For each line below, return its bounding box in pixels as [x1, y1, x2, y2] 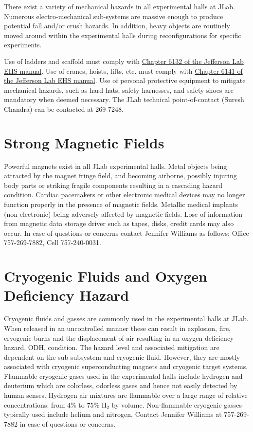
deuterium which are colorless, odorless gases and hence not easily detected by [4, 380, 237, 391]
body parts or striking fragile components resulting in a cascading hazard [4, 180, 223, 190]
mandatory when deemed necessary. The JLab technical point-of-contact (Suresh [4, 94, 244, 104]
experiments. [4, 40, 42, 50]
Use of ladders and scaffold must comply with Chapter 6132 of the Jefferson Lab [4, 56, 244, 66]
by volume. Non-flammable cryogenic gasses [111, 399, 242, 410]
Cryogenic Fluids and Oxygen [4, 266, 207, 286]
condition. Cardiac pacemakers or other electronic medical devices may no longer [4, 189, 245, 200]
